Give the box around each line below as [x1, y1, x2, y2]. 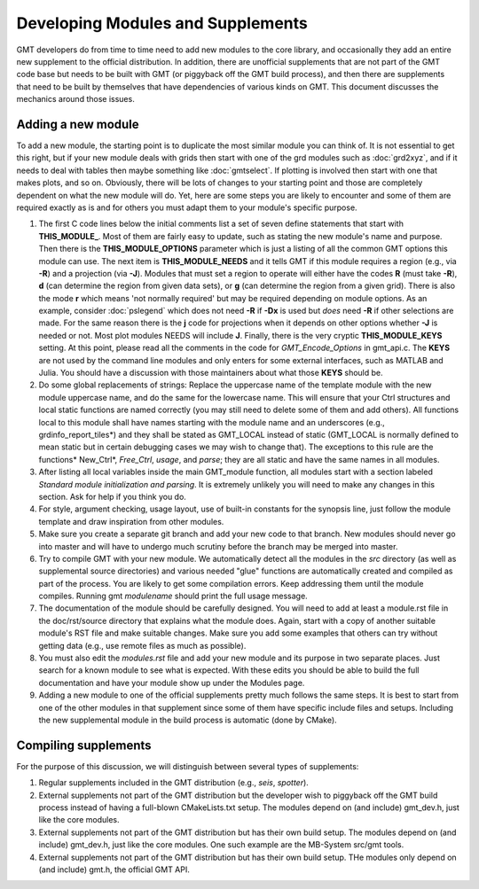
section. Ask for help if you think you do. [38, 491, 186, 502]
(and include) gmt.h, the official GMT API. [38, 864, 191, 875]
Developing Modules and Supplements [16, 13, 308, 33]
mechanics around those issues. [16, 94, 135, 105]
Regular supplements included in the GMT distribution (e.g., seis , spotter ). [38, 777, 310, 788]
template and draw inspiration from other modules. [38, 516, 224, 526]
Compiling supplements [16, 737, 152, 753]
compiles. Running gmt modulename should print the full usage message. [38, 590, 308, 602]
